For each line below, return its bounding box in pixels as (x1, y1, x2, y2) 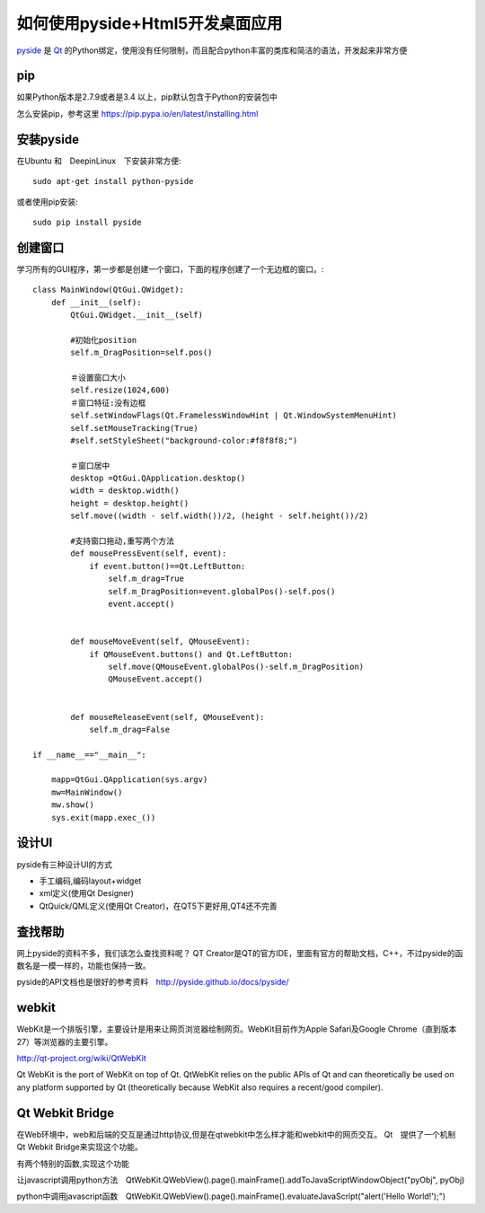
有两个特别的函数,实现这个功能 (16, 1158, 130, 1169)
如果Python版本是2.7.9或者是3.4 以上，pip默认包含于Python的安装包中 (16, 92, 278, 102)
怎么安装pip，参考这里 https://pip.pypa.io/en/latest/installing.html (16, 108, 259, 119)
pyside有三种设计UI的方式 (16, 858, 112, 870)
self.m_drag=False (89, 724, 171, 734)
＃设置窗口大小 (70, 373, 126, 382)
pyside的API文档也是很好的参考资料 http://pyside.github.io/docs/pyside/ (16, 977, 289, 988)
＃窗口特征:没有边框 (70, 398, 146, 408)
